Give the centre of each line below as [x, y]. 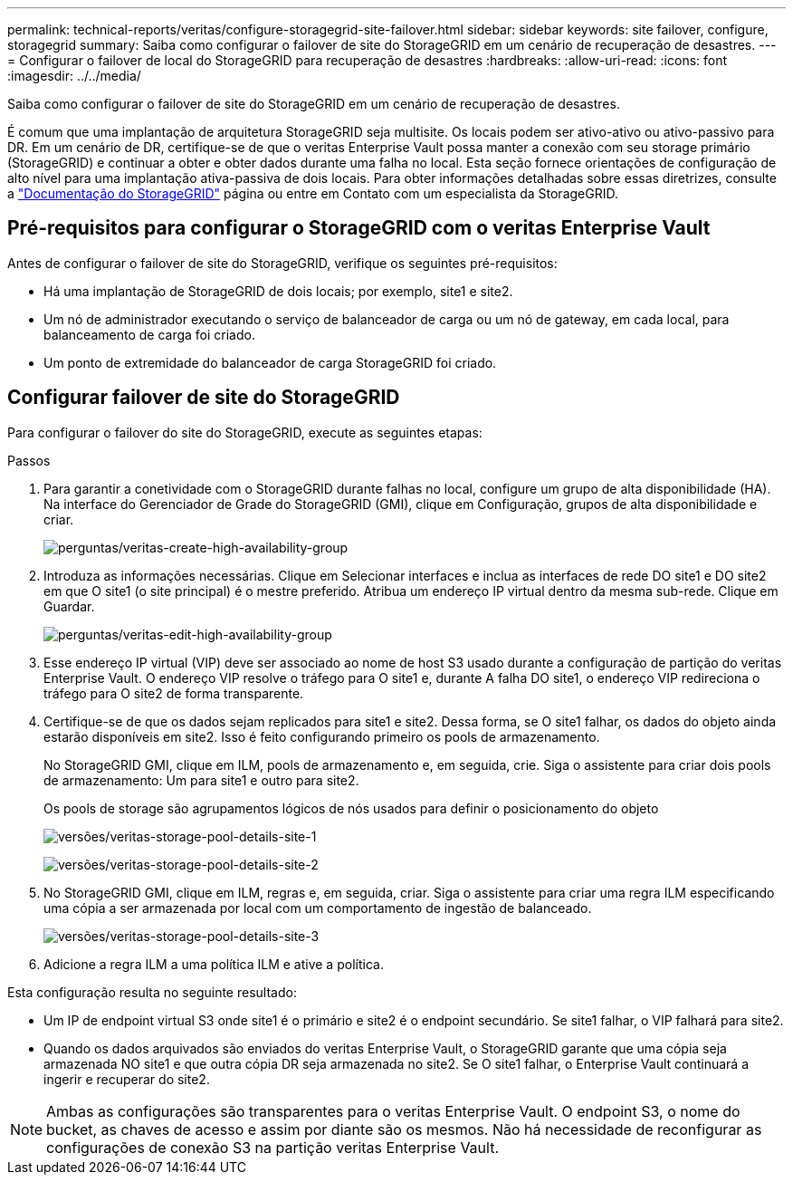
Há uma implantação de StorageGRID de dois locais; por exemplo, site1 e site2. [278, 291]
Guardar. [69, 606]
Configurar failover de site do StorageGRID [204, 398]
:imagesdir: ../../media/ [74, 76]
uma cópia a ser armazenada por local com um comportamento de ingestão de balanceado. [318, 908]
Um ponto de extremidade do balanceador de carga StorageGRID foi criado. [270, 362]
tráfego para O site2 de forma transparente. [174, 693]
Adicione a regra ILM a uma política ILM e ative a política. [214, 964]
